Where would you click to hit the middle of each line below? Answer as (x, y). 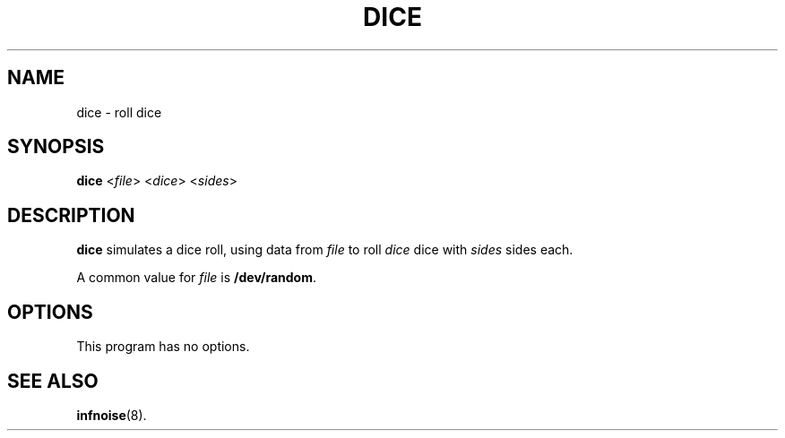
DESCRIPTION (71, 215)
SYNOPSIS (56, 147)
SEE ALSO (53, 381)
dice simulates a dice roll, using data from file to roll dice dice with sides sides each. (325, 250)
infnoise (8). (112, 415)
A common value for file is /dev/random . (197, 278)
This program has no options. (163, 347)
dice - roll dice (119, 112)
